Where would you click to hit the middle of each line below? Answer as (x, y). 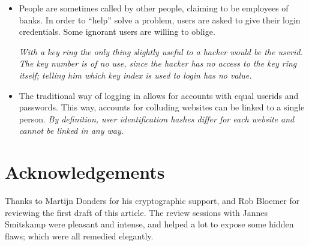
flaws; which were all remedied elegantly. (79, 235)
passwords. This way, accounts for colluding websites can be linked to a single (162, 107)
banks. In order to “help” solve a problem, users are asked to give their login (160, 19)
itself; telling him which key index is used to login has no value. (135, 75)
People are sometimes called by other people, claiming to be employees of (154, 8)
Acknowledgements (85, 172)
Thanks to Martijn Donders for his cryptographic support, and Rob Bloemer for (152, 201)
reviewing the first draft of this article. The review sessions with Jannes (136, 212)
